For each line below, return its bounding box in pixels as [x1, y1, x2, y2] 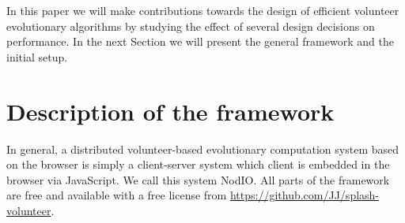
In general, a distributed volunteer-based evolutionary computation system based [6, 140, 399, 157]
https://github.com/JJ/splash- [229, 187, 380, 203]
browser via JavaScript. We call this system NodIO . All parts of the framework [6, 171, 390, 188]
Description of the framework [6, 95, 335, 127]
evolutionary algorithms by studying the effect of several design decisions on [6, 17, 375, 34]
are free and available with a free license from [6, 187, 227, 203]
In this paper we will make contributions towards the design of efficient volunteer [6, 2, 399, 18]
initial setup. [6, 48, 68, 65]
